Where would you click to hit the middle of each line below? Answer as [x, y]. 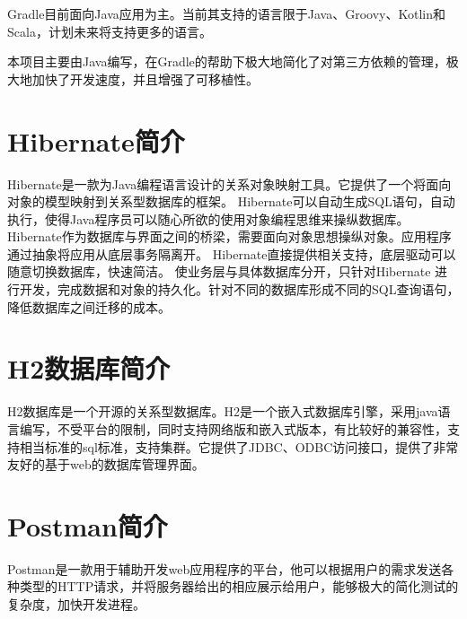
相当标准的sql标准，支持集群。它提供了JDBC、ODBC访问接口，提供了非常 [239, 446]
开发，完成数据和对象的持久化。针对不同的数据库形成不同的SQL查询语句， [239, 289]
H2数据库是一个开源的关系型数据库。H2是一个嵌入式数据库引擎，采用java [223, 411]
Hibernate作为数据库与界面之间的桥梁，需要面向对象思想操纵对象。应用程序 [229, 236]
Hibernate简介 [96, 140]
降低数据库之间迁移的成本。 [89, 306]
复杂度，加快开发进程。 [76, 604]
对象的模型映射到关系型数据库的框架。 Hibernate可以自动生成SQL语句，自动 [231, 201]
